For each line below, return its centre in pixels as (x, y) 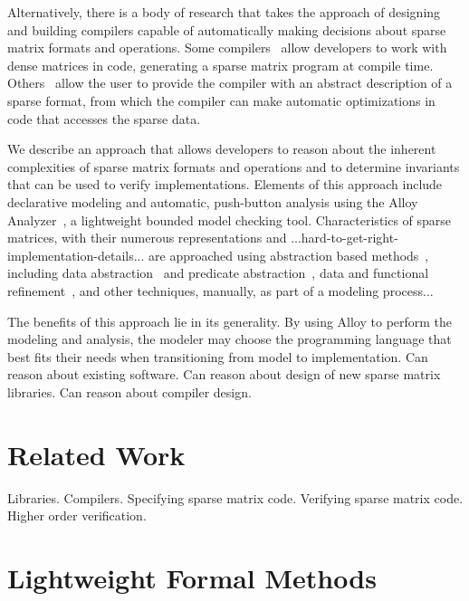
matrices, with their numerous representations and (147, 238)
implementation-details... (76, 255)
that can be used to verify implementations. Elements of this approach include (225, 184)
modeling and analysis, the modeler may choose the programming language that (230, 339)
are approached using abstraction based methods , (289, 255)
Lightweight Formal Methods (192, 577)
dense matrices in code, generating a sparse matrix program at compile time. (220, 65)
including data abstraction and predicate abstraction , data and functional (218, 273)
